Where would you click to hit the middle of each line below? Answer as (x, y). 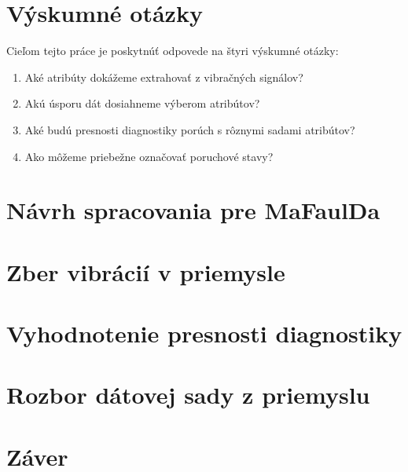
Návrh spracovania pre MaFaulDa (193, 210)
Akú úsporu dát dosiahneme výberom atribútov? (142, 103)
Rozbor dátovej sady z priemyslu (188, 395)
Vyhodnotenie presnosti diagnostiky (204, 333)
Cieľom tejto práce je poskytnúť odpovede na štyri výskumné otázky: (173, 51)
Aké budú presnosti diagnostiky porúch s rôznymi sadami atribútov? (190, 129)
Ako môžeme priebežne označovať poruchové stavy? (149, 156)
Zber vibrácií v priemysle (146, 271)
